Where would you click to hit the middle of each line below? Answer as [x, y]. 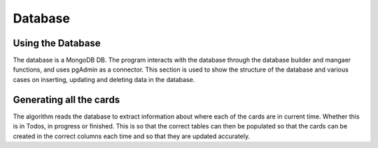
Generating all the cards [66, 99]
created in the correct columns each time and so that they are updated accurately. [132, 136]
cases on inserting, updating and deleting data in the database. [104, 79]
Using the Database [57, 43]
